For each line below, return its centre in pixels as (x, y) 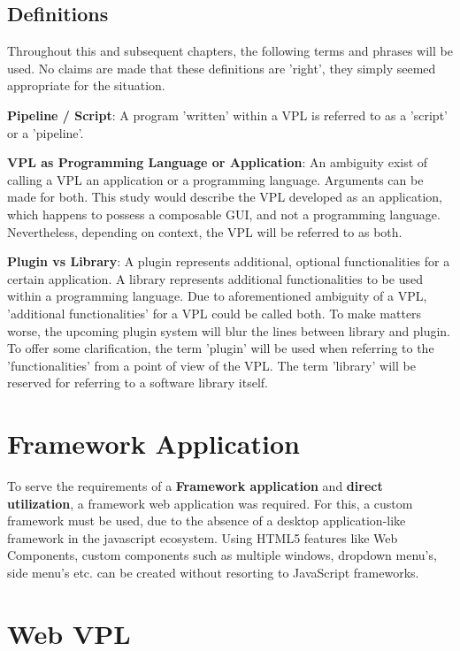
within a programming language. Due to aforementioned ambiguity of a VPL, (217, 296)
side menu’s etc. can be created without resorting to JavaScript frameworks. (213, 572)
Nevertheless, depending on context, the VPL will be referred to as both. (205, 231)
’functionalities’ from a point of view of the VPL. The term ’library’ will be (211, 365)
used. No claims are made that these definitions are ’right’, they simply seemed (222, 68)
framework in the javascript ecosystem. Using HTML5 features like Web (203, 537)
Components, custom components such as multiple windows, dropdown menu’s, (222, 555)
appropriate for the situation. (86, 85)
